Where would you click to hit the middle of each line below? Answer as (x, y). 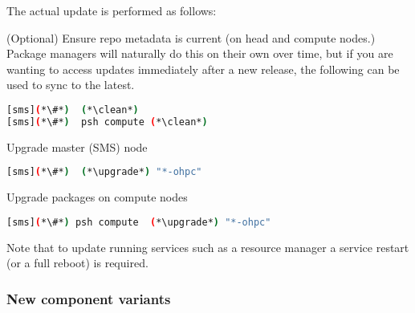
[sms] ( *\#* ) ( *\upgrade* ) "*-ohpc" (104, 172)
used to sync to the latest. (71, 85)
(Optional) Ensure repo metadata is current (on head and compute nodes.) (191, 37)
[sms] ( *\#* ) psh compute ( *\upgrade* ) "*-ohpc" (139, 222)
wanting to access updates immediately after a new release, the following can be (203, 69)
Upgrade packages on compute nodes (97, 197)
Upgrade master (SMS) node (77, 146)
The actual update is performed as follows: (112, 10)
